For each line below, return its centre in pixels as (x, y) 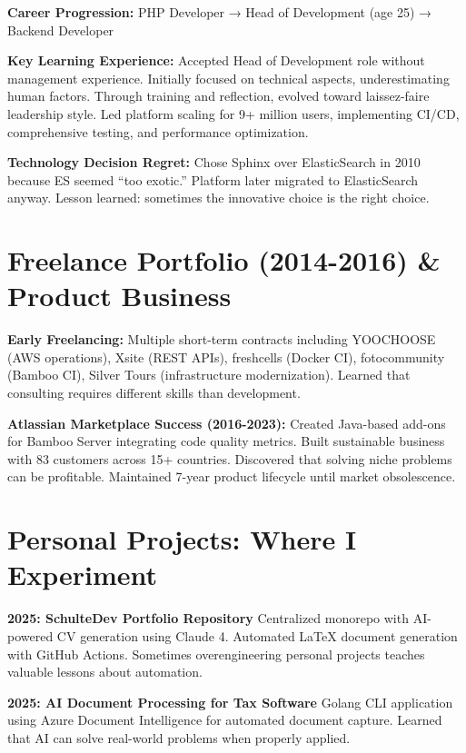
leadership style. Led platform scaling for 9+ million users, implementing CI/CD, (233, 113)
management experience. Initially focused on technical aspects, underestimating (228, 78)
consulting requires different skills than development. (154, 393)
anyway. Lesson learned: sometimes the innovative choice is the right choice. (218, 198)
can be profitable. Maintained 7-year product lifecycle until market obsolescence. (232, 476)
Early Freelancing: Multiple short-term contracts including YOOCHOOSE (222, 339)
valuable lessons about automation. (105, 672)
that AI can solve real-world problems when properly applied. (179, 737)
